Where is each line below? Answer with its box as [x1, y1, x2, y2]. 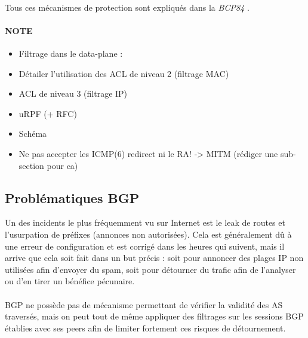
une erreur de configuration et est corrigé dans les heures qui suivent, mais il [5, 239, 285, 252]
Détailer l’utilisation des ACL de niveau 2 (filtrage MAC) [19, 67, 229, 79]
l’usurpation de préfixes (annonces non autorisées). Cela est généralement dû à [5, 228, 292, 240]
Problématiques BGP [5, 188, 140, 207]
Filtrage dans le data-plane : [19, 47, 123, 59]
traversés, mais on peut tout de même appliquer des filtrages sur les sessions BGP [5, 310, 304, 322]
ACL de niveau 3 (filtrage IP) [19, 87, 128, 100]
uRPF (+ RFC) [19, 107, 77, 119]
